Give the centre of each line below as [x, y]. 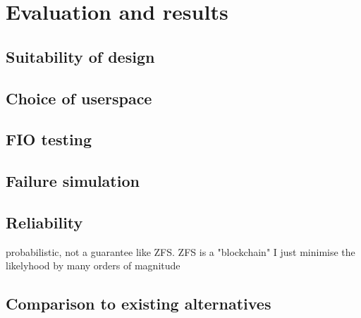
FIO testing [49, 139]
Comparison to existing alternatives [139, 304]
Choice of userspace [79, 98]
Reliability [44, 222]
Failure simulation [73, 181]
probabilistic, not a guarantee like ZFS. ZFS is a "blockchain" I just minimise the [180, 251]
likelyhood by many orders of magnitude [93, 265]
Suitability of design [80, 56]
